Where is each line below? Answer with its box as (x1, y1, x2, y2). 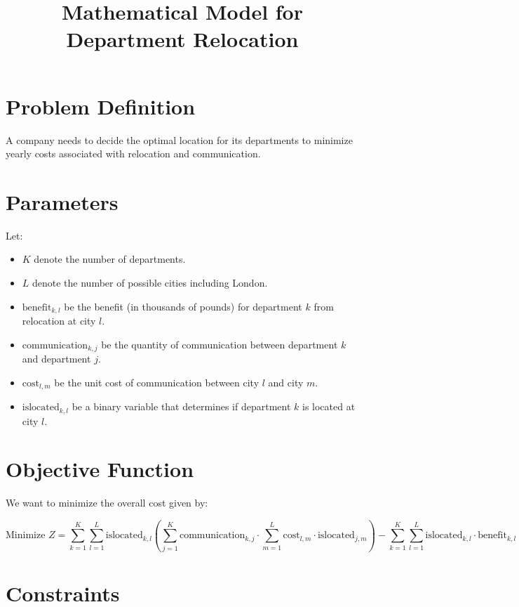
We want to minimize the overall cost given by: (6, 495, 208, 510)
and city (268, 374, 304, 389)
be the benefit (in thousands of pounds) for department (64, 299, 302, 313)
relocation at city (22, 313, 96, 328)
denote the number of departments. (34, 252, 186, 266)
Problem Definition (6, 91, 196, 120)
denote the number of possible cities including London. (32, 275, 268, 289)
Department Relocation (66, 25, 299, 53)
